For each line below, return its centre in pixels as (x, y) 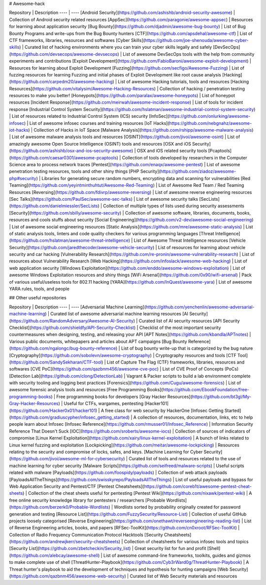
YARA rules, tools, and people (39, 289)
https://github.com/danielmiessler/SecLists (54, 206)
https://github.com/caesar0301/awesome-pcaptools (64, 157)
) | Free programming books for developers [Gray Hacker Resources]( (121, 397)
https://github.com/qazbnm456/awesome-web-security (68, 576)
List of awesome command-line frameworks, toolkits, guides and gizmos (177, 555)
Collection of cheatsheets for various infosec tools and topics (186, 542)
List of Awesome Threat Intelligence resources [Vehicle (190, 240)
